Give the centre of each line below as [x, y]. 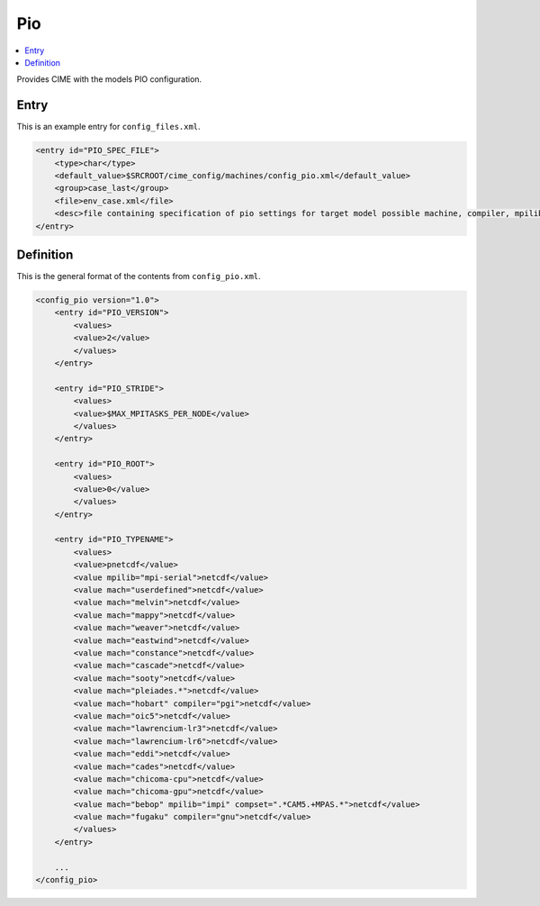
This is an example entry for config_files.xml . [109, 127]
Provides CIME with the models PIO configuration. [109, 79]
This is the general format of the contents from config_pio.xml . [139, 276]
